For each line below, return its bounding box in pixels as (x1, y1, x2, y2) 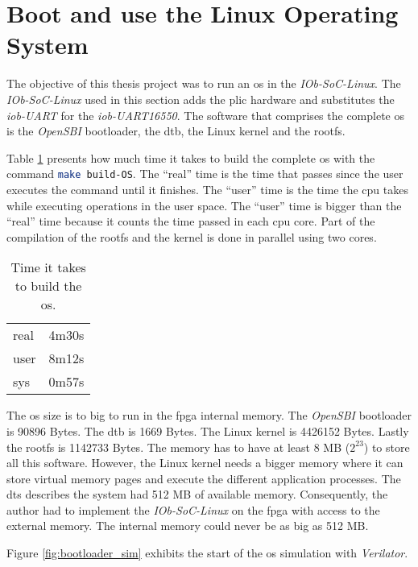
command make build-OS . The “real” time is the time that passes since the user (6, 165, 404, 182)
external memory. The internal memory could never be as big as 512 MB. (6, 517, 369, 534)
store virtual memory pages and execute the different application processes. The (6, 470, 401, 486)
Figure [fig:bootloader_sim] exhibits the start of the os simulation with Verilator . (6, 544, 408, 561)
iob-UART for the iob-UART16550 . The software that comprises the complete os (6, 106, 405, 123)
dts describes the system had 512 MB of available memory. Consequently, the (6, 486, 388, 503)
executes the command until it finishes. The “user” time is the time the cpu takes (6, 180, 408, 197)
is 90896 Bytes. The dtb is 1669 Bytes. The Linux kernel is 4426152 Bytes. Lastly (6, 422, 409, 439)
